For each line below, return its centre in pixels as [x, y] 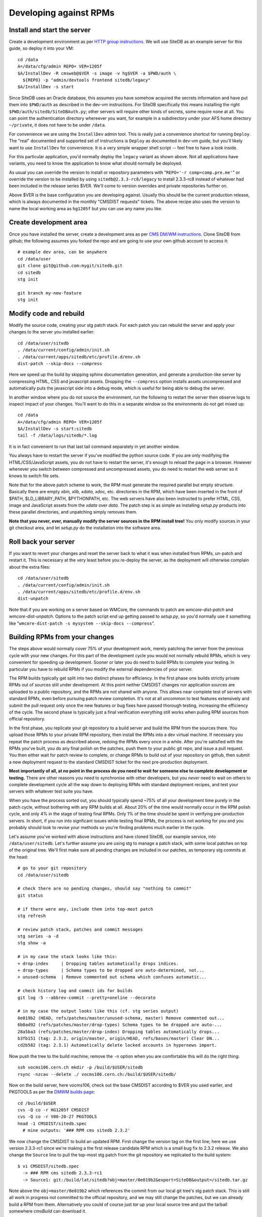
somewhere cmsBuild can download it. [48, 1211]
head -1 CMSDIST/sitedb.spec [52, 1124]
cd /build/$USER [37, 1103]
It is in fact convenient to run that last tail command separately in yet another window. [94, 446]
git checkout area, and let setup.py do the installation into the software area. [85, 528]
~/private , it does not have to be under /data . [57, 125]
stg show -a [32, 943]
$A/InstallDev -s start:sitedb [55, 429]
